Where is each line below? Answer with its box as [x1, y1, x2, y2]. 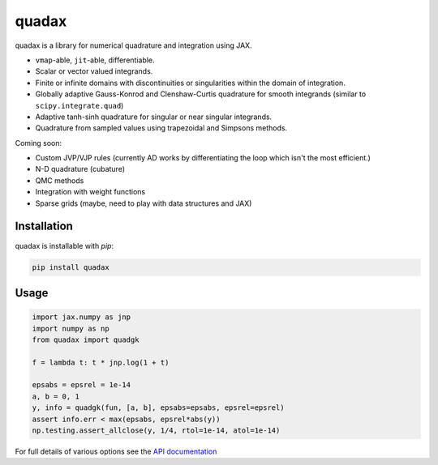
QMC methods [35, 175, 84, 186]
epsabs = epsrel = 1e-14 [32, 381, 131, 390]
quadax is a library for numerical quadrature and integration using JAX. [15, 41, 252, 50]
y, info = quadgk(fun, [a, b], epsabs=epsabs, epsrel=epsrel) [32, 403, 285, 412]
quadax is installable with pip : [15, 241, 114, 250]
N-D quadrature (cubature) [35, 164, 126, 174]
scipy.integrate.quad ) [35, 100, 124, 110]
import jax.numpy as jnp [32, 313, 131, 322]
